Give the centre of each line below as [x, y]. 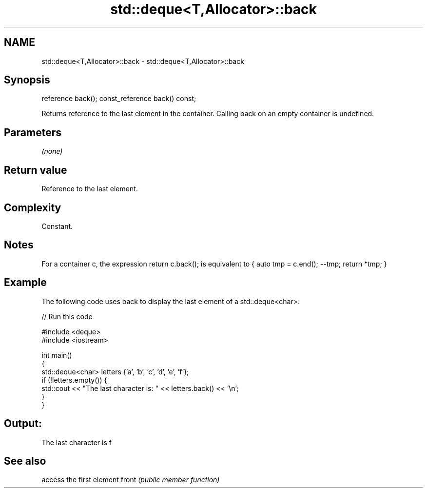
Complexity [33, 207]
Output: [23, 424]
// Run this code [67, 316]
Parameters [33, 132]
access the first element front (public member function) [131, 480]
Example [25, 283]
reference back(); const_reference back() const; [119, 99]
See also [25, 461]
